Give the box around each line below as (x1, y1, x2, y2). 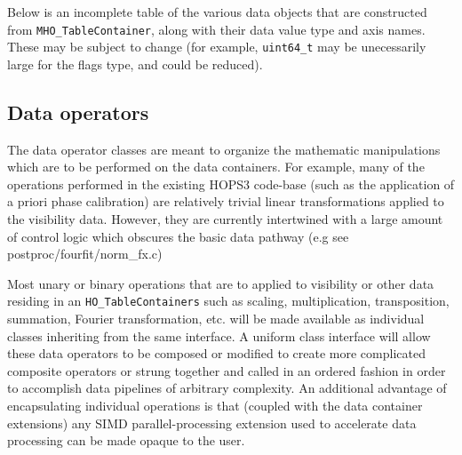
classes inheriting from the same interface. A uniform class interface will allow (7, 326, 431, 345)
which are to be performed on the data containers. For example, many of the (7, 157, 425, 176)
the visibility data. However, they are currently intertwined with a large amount (7, 210, 443, 228)
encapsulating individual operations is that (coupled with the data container (7, 396, 423, 415)
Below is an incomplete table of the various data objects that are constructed (7, 3, 427, 20)
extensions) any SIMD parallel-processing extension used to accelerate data (7, 413, 417, 432)
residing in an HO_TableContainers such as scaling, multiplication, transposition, (7, 291, 450, 310)
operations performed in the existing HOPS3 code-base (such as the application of (7, 174, 455, 193)
